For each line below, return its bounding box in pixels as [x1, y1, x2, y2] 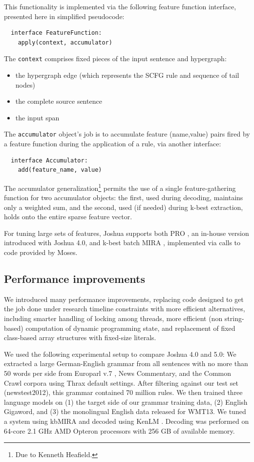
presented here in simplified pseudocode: [4, 11, 125, 21]
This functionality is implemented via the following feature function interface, [4, 1, 236, 11]
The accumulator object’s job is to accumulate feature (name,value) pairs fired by [4, 129, 250, 139]
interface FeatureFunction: [11, 29, 102, 37]
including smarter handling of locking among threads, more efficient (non [4, 313, 223, 323]
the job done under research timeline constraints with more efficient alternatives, [4, 303, 245, 314]
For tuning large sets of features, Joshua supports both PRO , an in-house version [4, 228, 249, 238]
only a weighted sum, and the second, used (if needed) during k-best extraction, [4, 202, 243, 212]
